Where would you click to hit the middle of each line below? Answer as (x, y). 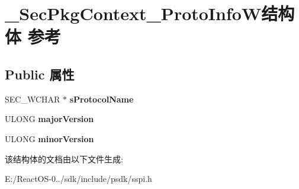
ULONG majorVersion (49, 119)
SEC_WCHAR (33, 99)
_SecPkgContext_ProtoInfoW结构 (150, 13)
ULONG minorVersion (49, 138)
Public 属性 (40, 74)
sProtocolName (102, 99)
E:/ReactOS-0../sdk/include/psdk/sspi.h (78, 179)
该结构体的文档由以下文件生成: (64, 158)
